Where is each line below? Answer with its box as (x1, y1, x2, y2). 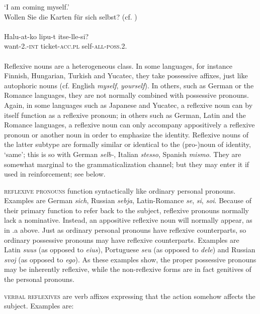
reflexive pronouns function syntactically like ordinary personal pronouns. (4, 185, 236, 196)
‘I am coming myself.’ (4, 2, 69, 12)
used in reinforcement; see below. (4, 169, 106, 179)
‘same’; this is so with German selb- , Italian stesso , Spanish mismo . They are (4, 148, 241, 159)
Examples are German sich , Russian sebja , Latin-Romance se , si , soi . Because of (4, 195, 251, 206)
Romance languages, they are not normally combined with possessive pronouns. (4, 90, 249, 100)
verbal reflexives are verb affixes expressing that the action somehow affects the (4, 290, 255, 301)
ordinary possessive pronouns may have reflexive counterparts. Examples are (4, 234, 239, 245)
